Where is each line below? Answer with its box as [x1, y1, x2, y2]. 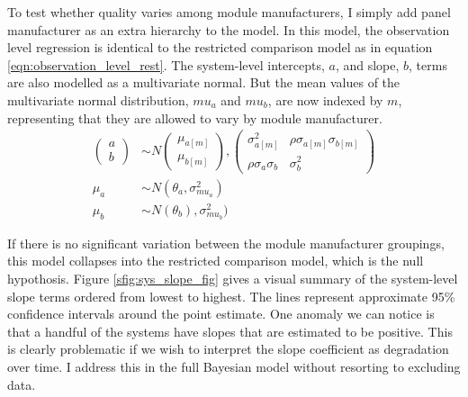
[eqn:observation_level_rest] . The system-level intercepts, [7, 55, 325, 74]
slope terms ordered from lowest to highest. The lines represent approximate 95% [7, 286, 455, 305]
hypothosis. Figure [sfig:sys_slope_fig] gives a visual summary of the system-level [7, 268, 458, 287]
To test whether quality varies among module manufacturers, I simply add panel [7, 3, 451, 21]
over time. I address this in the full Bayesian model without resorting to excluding [7, 356, 461, 375]
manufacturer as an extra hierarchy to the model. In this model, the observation [7, 20, 450, 39]
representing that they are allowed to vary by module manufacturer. [7, 108, 382, 127]
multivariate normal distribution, [7, 90, 189, 109]
